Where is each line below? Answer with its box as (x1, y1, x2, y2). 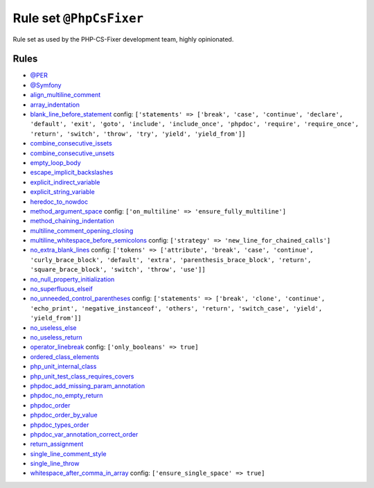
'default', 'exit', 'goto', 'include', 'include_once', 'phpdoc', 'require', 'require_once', (30, 120, 359, 128)
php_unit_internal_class (30, 363, 97, 371)
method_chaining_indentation (30, 217, 114, 225)
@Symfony (30, 80, 62, 89)
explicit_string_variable (30, 188, 95, 196)
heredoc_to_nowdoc (30, 198, 89, 206)
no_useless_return (30, 333, 82, 341)
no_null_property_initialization (30, 274, 115, 284)
